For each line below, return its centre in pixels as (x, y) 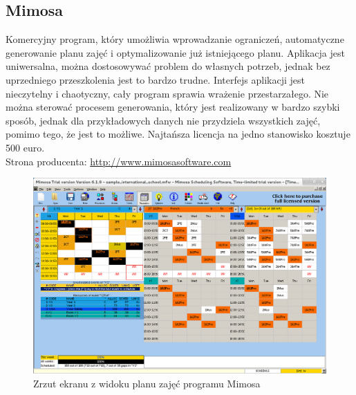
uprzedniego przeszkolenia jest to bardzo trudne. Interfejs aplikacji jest (155, 79)
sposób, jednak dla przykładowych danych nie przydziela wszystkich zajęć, (163, 120)
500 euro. (25, 147)
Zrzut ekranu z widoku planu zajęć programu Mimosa (147, 383)
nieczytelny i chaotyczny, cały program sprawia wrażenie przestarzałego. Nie (167, 93)
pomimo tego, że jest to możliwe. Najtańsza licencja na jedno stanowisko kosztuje (178, 134)
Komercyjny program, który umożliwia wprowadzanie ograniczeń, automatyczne (175, 39)
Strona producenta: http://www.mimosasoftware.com (119, 161)
